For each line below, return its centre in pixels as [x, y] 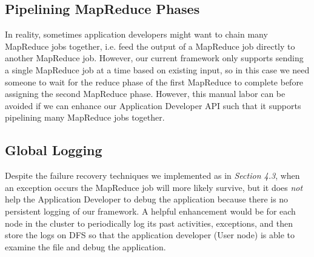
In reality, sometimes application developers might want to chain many [136, 34]
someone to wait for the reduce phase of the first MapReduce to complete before [154, 82]
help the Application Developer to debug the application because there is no [147, 199]
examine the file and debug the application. [85, 246]
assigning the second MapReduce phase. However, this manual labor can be [145, 94]
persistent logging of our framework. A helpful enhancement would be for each [150, 211]
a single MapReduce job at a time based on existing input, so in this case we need [157, 69]
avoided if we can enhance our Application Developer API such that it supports [153, 105]
